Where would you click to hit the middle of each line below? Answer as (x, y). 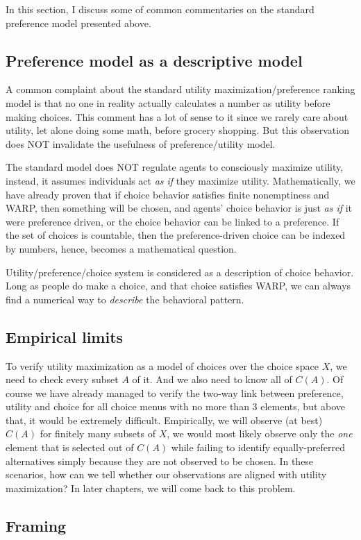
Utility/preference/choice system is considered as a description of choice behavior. (180, 272)
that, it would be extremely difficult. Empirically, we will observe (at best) (164, 420)
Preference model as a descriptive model (154, 60)
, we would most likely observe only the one (260, 433)
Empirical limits (65, 336)
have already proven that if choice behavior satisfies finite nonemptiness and (168, 194)
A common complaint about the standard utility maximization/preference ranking (180, 89)
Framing (36, 525)
